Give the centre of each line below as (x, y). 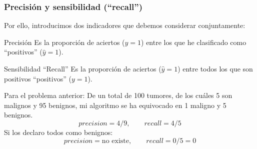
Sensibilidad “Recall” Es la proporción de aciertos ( (83, 68)
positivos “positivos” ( (38, 78)
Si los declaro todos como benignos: (58, 132)
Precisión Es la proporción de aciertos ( (64, 42)
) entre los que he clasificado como (194, 42)
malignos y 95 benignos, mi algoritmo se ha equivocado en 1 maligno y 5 (115, 105)
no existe (115, 141)
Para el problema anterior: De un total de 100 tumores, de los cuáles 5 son (118, 95)
